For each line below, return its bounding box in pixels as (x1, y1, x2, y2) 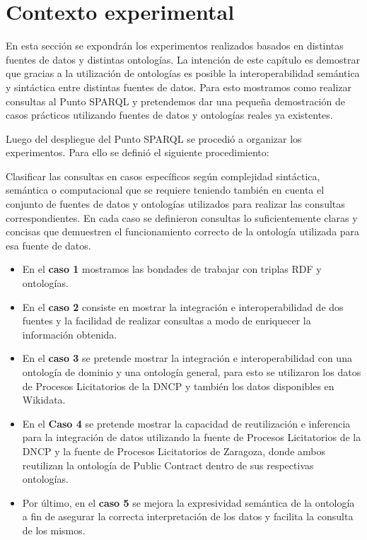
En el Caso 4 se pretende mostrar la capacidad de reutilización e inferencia (22, 416, 351, 430)
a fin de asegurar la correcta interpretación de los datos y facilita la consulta (22, 509, 354, 524)
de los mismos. (22, 522, 86, 537)
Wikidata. (22, 392, 66, 407)
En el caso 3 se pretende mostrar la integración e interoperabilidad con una (22, 351, 352, 365)
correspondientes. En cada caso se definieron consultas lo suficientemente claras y (6, 210, 358, 225)
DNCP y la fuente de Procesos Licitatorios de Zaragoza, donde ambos (22, 443, 325, 458)
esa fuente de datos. (6, 237, 91, 252)
